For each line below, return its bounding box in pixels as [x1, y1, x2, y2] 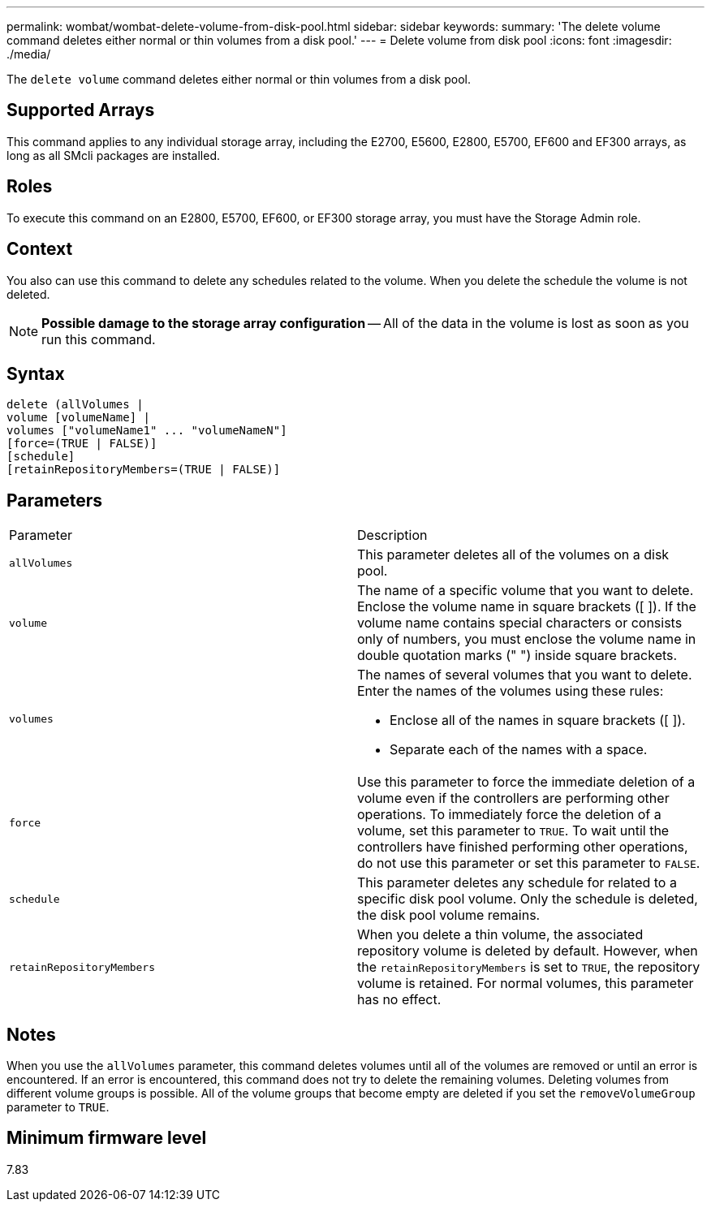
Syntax [6, 363, 65, 384]
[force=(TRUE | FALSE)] [6, 437, 157, 451]
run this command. [41, 330, 156, 347]
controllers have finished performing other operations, [357, 839, 688, 856]
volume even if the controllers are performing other [357, 790, 670, 807]
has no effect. [357, 991, 442, 1008]
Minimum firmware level [6, 1128, 207, 1149]
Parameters [6, 490, 102, 511]
